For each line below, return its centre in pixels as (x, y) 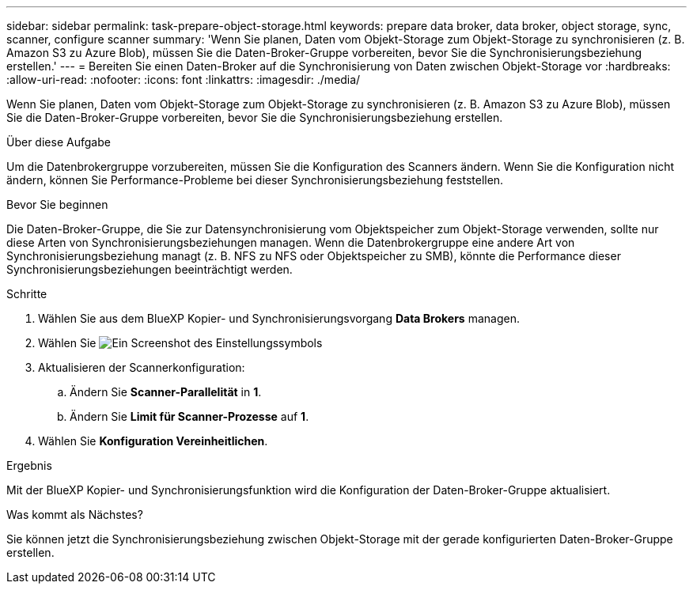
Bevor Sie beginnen (57, 204)
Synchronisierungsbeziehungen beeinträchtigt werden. (150, 269)
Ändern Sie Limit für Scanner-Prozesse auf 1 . (189, 416)
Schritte (27, 294)
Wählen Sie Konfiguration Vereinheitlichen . (153, 441)
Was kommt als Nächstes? (75, 514)
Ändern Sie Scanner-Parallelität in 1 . (166, 392)
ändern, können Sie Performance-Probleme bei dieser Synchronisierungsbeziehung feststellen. (255, 180)
